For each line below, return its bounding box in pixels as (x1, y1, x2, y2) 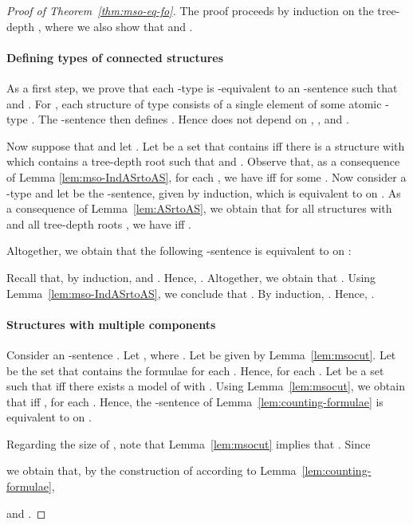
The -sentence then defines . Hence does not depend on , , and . (38, 111, 349, 127)
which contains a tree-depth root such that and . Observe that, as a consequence (6, 153, 400, 170)
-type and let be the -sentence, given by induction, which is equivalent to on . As (6, 184, 401, 201)
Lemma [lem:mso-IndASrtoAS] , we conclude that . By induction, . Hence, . (6, 284, 375, 301)
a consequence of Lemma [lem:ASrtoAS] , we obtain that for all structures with (6, 200, 392, 217)
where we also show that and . (45, 18, 193, 34)
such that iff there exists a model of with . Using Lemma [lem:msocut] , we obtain (6, 378, 405, 394)
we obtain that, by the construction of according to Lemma (6, 462, 297, 479)
